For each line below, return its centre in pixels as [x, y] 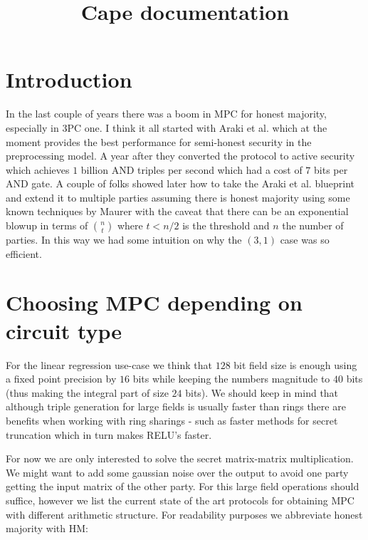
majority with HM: [47, 528]
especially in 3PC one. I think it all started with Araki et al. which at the [167, 127]
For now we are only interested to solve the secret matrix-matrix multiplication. [180, 458]
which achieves [38, 169]
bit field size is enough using [295, 364]
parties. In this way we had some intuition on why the [124, 240]
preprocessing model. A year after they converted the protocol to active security [180, 156]
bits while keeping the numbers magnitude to [231, 379]
